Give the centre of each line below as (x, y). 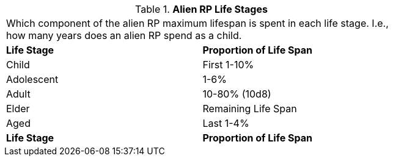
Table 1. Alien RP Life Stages (201, 9)
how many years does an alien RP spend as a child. (124, 35)
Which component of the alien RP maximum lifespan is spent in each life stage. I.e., (197, 23)
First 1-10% (228, 65)
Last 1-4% (226, 123)
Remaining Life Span (250, 109)
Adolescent (32, 79)
